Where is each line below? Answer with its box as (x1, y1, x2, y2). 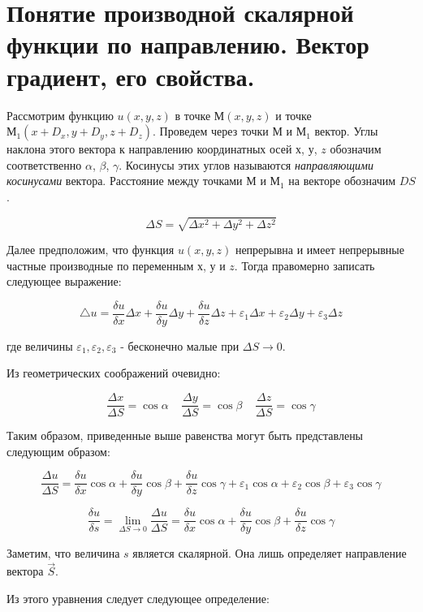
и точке (275, 106, 312, 123)
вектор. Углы (314, 123, 378, 140)
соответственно (6, 156, 82, 173)
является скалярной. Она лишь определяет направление (132, 545, 407, 562)
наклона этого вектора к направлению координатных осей (6, 140, 292, 157)
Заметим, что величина (6, 545, 120, 562)
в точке (175, 106, 211, 123)
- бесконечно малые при (120, 337, 240, 354)
